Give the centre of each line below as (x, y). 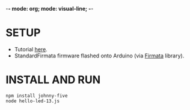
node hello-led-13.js (33, 101)
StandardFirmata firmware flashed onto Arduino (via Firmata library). (99, 56)
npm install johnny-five (37, 96)
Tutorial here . (31, 49)
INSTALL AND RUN (53, 80)
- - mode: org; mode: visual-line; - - (50, 9)
